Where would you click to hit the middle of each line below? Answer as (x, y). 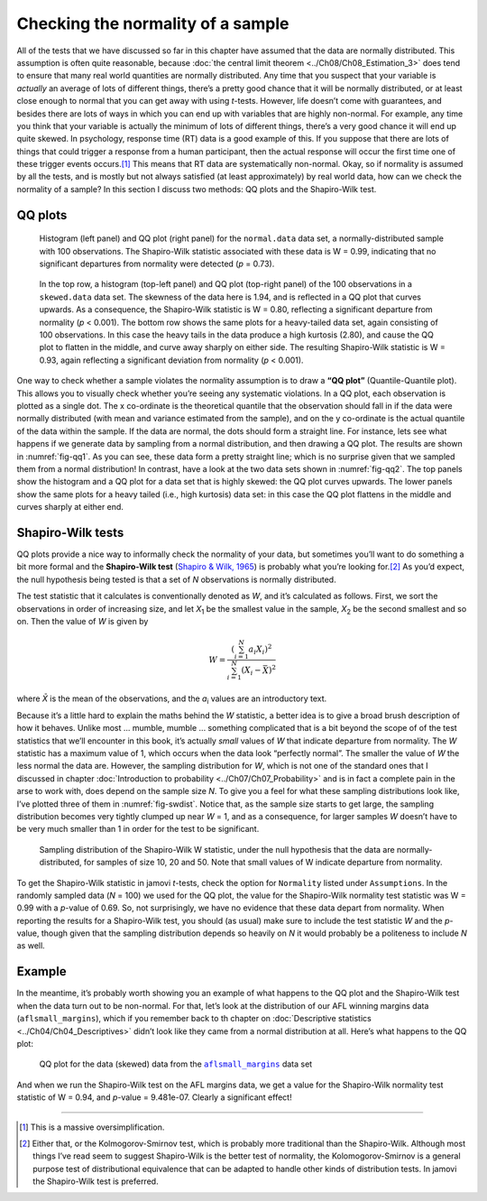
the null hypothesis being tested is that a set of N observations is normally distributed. (177, 579)
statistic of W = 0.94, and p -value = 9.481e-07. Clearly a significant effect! (154, 1097)
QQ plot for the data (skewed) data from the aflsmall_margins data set (176, 1064)
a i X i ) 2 (260, 650)
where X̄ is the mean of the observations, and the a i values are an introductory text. (172, 700)
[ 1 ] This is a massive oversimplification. (92, 1127)
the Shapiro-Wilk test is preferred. (96, 1181)
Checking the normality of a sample (153, 23)
